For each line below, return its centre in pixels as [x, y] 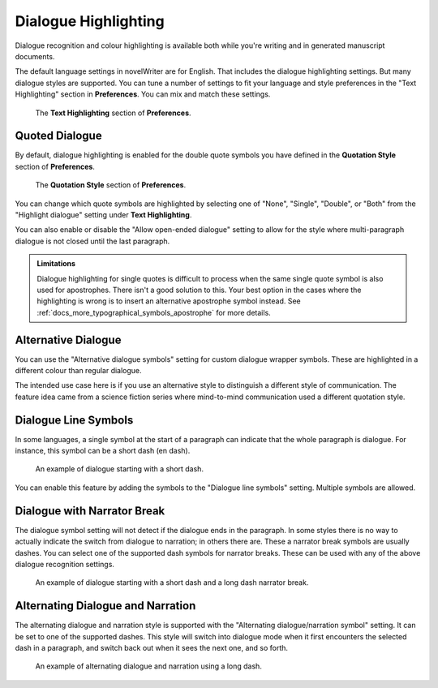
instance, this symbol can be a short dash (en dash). [103, 451]
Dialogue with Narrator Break [90, 511]
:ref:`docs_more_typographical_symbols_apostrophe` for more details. [154, 312]
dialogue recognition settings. [65, 564]
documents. [35, 56]
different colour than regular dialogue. [78, 370]
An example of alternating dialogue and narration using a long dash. [149, 666]
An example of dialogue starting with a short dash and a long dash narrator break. [172, 583]
